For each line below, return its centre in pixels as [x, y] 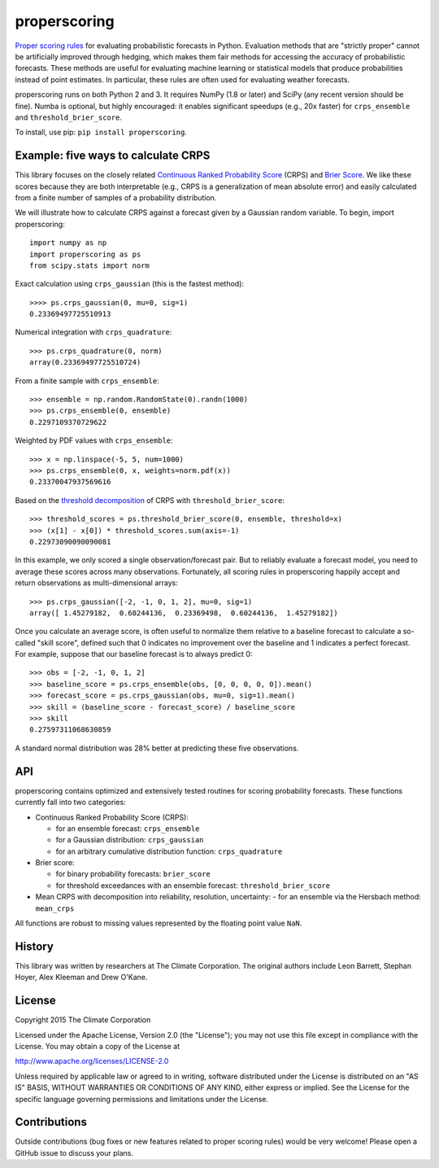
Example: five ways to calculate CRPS [113, 156]
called [25, 642]
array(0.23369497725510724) [85, 363]
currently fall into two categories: [70, 803]
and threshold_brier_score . [68, 117]
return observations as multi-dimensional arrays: [96, 583]
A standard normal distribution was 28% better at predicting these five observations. [157, 748]
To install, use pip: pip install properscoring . [101, 132]
